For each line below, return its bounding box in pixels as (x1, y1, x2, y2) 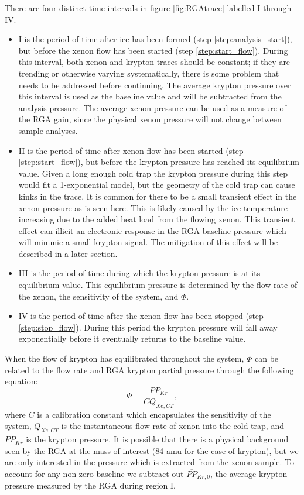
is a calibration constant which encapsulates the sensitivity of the (37, 408, 271, 420)
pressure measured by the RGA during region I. (5, 479, 176, 491)
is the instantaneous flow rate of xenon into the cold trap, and (61, 420, 284, 432)
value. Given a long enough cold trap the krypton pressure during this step (18, 167, 288, 179)
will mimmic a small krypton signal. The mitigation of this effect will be (18, 236, 278, 248)
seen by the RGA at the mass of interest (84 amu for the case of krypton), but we (5, 444, 299, 456)
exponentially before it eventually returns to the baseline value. (18, 332, 246, 345)
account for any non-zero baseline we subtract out (5, 467, 184, 479)
